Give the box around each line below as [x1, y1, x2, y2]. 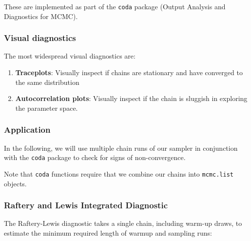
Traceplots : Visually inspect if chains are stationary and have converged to [15, 67, 243, 78]
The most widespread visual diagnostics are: [4, 51, 135, 61]
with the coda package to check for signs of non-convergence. [4, 152, 186, 162]
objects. [4, 178, 27, 188]
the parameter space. [15, 102, 78, 113]
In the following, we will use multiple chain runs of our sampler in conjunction [4, 142, 238, 153]
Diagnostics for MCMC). [4, 11, 78, 21]
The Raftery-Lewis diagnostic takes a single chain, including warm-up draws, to [4, 218, 242, 228]
